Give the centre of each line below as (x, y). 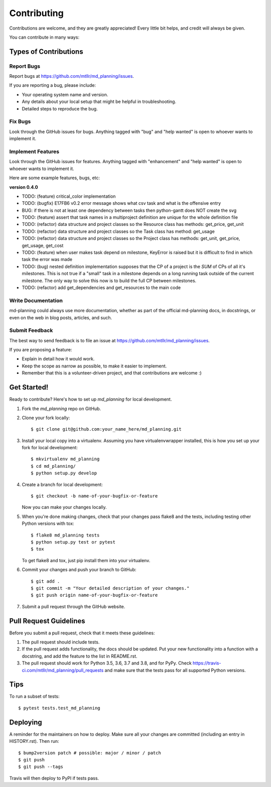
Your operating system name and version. (65, 94)
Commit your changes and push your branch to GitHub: (79, 570)
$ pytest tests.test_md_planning (59, 708)
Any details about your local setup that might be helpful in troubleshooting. (99, 102)
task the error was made (47, 259)
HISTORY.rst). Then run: (34, 741)
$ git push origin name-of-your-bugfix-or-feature (94, 595)
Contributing (36, 13)
